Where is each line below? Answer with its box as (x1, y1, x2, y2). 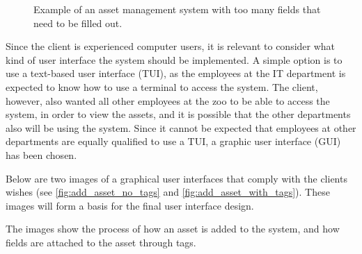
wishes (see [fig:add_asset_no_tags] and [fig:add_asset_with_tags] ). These (6, 185, 330, 199)
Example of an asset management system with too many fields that (33, 2, 321, 16)
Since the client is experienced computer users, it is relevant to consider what (6, 39, 336, 53)
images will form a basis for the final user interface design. (6, 198, 254, 212)
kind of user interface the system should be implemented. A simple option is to (6, 52, 343, 67)
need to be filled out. (33, 15, 123, 30)
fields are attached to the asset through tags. (6, 235, 196, 249)
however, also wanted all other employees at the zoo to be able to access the (6, 93, 330, 108)
